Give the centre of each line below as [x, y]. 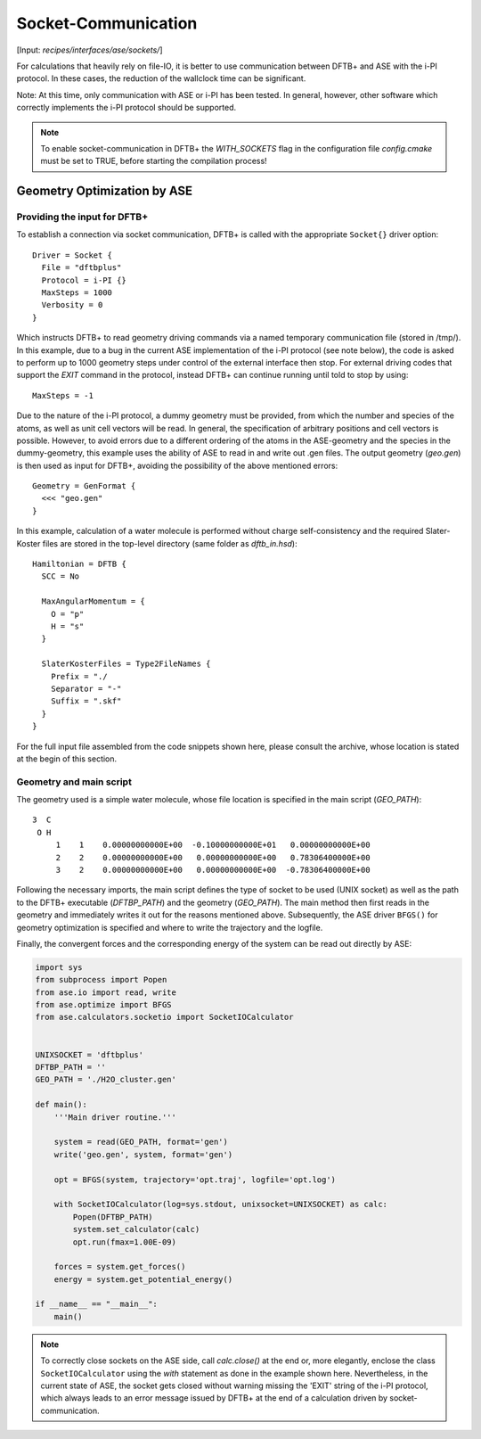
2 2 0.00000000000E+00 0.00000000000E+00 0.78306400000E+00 [213, 857]
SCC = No [61, 576]
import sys [59, 967]
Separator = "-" [86, 688]
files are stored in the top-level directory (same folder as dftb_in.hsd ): [170, 543]
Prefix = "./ [79, 676]
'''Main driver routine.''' [115, 1117]
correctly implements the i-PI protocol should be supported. [126, 108]
